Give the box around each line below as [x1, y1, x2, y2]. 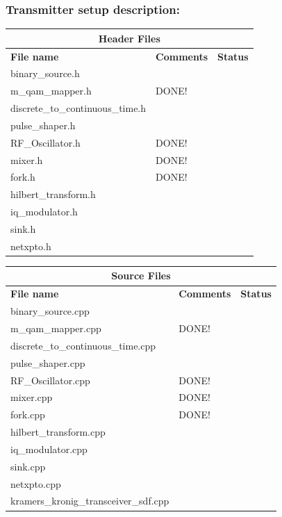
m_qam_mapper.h [10, 83, 92, 98]
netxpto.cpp [10, 476, 61, 491]
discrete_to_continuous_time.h [10, 101, 147, 115]
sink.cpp [10, 459, 46, 473]
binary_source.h [10, 66, 80, 81]
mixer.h [10, 152, 43, 167]
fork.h [10, 170, 35, 184]
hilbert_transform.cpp [10, 425, 106, 439]
